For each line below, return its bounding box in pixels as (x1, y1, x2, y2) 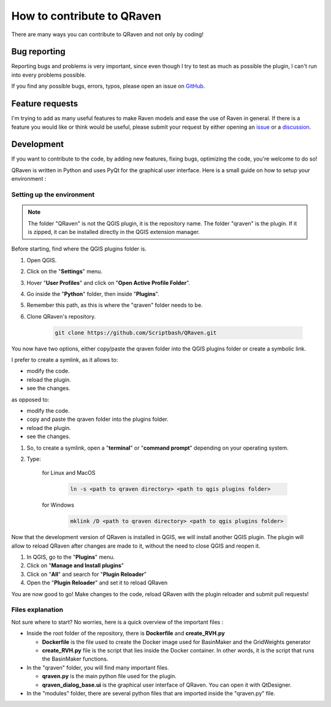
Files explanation (11, 605, 64, 614)
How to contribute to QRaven (11, 9, 162, 23)
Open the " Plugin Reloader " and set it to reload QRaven (26, 579, 168, 586)
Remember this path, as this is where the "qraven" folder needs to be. (26, 301, 203, 309)
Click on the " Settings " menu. (26, 268, 102, 275)
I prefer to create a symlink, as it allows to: (11, 356, 118, 364)
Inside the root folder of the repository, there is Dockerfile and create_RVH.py (26, 630, 225, 637)
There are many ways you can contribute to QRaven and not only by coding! (11, 31, 204, 38)
